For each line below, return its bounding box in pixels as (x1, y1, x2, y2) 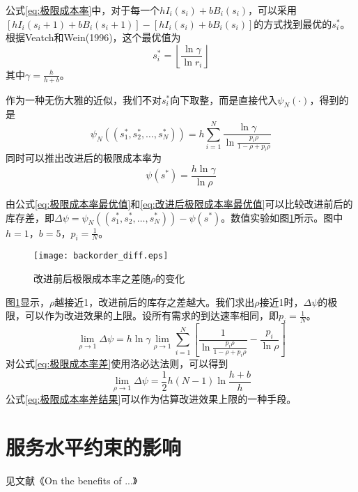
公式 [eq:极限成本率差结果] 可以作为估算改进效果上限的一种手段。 (6, 392, 297, 406)
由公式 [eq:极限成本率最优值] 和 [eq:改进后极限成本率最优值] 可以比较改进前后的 (6, 196, 353, 210)
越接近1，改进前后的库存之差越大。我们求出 (54, 294, 255, 309)
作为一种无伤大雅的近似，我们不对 (6, 92, 162, 107)
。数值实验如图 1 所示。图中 (221, 210, 343, 224)
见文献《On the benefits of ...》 (6, 472, 138, 487)
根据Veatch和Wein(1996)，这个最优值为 (6, 30, 181, 45)
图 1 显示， (6, 294, 49, 309)
